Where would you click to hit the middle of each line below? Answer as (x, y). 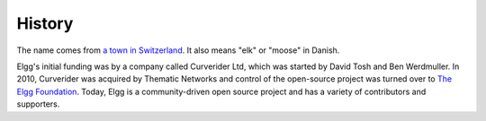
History (45, 23)
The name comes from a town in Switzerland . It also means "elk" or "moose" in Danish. (178, 50)
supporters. (38, 104)
